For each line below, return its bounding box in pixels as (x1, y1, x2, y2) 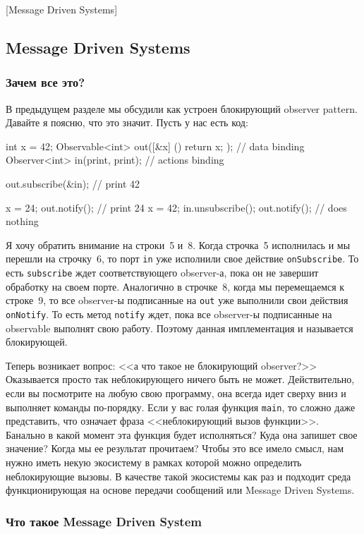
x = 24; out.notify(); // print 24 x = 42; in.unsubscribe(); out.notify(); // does (6, 200, 347, 214)
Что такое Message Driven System (6, 512, 202, 530)
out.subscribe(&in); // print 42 (6, 176, 140, 190)
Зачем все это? (6, 73, 85, 91)
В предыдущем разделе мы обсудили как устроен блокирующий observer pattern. (6, 101, 358, 116)
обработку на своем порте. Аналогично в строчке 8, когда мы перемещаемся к (6, 279, 345, 293)
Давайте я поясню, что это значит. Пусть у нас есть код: (6, 115, 248, 130)
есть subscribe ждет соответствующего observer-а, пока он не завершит (6, 265, 319, 279)
